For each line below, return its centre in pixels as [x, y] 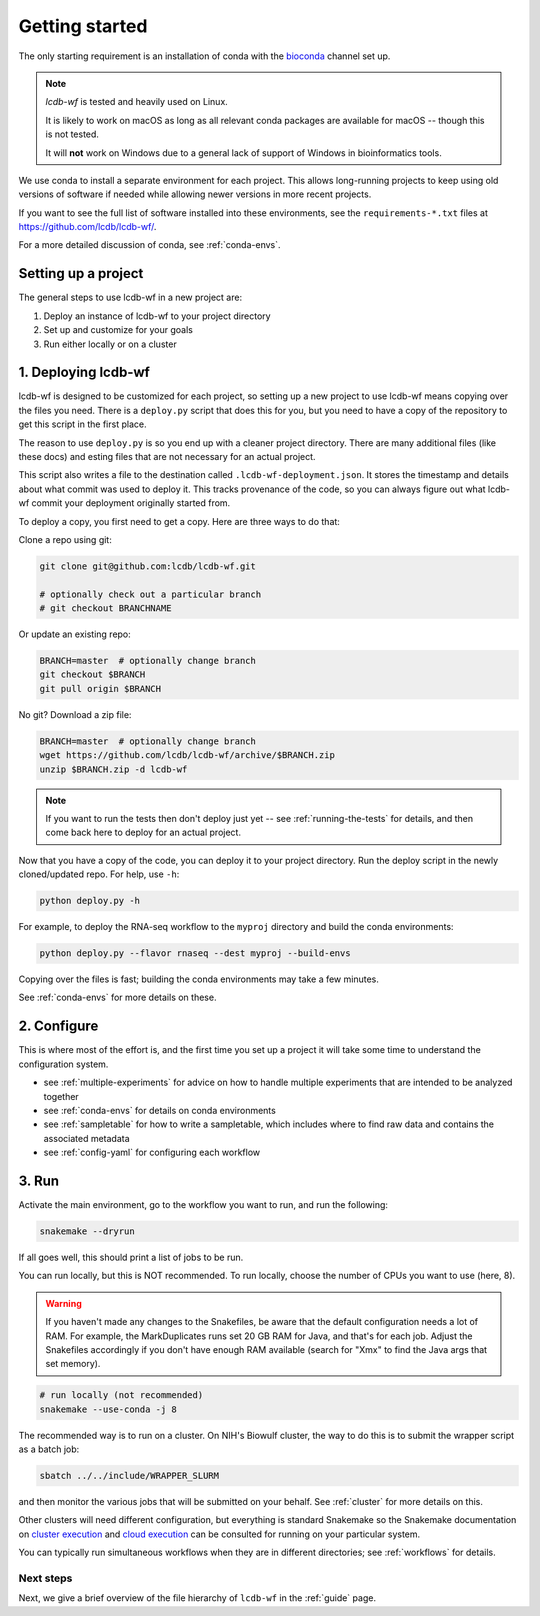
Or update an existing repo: [75, 634]
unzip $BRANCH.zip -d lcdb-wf [113, 769]
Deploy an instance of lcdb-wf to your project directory [157, 316]
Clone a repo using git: [65, 539]
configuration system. [63, 1064]
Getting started [83, 26]
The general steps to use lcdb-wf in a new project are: [130, 297]
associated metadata [86, 1138]
